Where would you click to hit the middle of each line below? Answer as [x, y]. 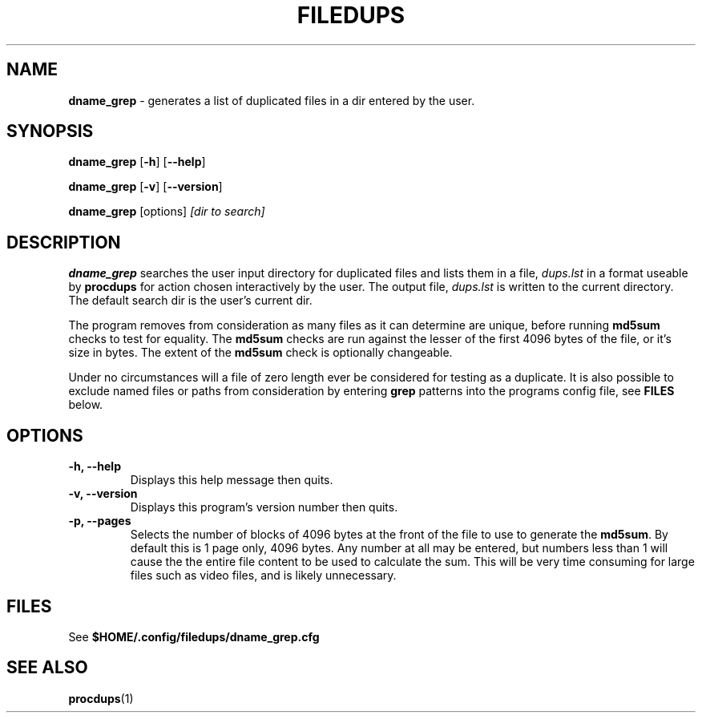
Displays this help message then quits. [232, 480]
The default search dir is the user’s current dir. [190, 301]
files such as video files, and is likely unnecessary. [263, 576]
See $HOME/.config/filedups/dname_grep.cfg [194, 636]
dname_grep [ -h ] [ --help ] [137, 162]
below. [86, 405]
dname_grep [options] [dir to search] [167, 212]
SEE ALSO [47, 668]
